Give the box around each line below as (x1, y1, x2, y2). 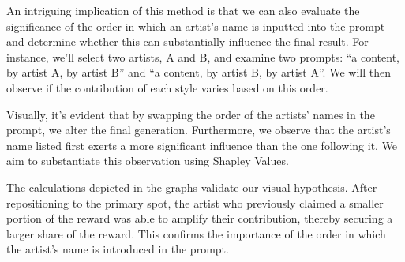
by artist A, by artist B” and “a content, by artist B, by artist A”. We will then (6, 64, 391, 80)
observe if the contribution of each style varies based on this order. (6, 79, 328, 95)
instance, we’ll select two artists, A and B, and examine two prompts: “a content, (6, 48, 399, 65)
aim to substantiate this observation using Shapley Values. (6, 152, 289, 169)
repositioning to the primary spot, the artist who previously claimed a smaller (6, 194, 384, 211)
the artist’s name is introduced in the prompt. (6, 241, 229, 257)
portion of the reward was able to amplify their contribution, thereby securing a (6, 210, 393, 226)
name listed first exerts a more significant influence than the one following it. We (6, 137, 398, 153)
